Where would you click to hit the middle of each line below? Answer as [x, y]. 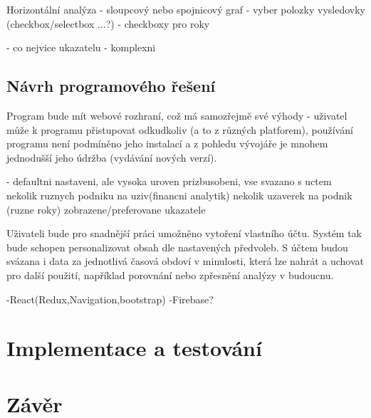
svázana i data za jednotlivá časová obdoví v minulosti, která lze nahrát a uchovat [185, 261]
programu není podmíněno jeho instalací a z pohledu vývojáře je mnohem [167, 143]
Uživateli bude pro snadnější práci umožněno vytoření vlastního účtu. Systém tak [184, 233]
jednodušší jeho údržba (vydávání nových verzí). [112, 157]
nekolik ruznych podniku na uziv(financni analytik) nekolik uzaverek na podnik [179, 195]
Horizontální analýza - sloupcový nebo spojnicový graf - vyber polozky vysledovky [186, 9]
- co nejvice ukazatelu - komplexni [81, 47]
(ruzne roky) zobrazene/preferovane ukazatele [106, 209]
